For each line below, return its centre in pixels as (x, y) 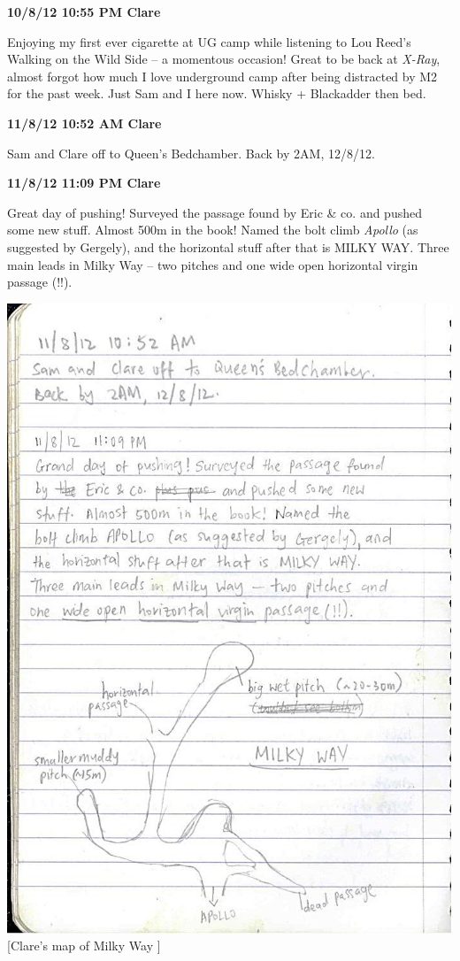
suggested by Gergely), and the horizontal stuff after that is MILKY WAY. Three (228, 246)
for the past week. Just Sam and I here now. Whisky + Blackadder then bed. (217, 93)
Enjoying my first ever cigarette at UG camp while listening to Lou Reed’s (209, 41)
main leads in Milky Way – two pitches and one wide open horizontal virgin (213, 264)
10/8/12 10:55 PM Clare (84, 12)
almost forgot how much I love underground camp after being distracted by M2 (222, 76)
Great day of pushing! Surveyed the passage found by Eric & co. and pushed (215, 212)
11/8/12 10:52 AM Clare (84, 123)
